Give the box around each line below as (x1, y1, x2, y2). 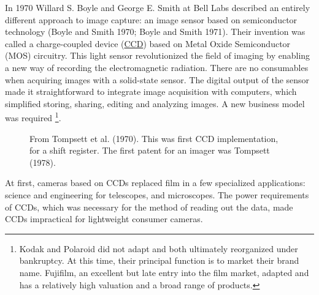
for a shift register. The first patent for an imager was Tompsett (29, 144, 270, 157)
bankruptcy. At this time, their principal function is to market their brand (19, 254, 299, 267)
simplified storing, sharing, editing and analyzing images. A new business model (5, 97, 305, 110)
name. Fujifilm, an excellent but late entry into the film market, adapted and (19, 266, 309, 278)
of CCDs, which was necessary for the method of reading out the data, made (5, 200, 293, 213)
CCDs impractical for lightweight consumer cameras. (5, 212, 203, 225)
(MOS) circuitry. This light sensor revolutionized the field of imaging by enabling (5, 49, 310, 62)
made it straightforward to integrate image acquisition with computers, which (5, 85, 297, 98)
